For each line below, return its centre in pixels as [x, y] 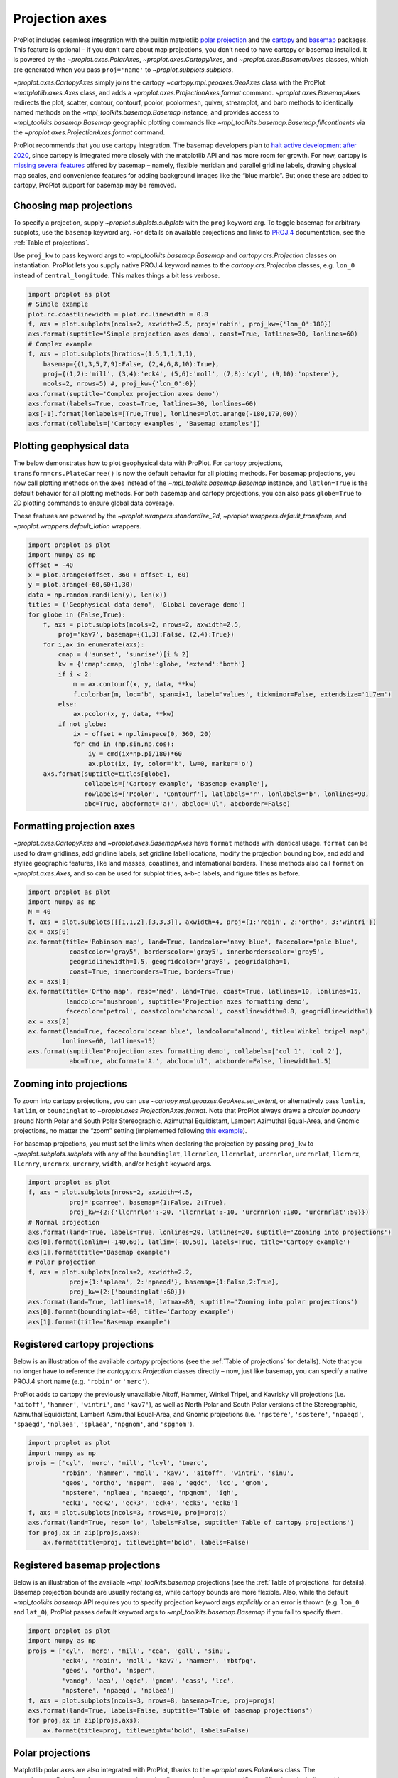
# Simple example [58, 304]
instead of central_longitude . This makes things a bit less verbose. [117, 275]
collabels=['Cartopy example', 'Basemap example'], [176, 784]
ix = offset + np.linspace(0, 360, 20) [142, 734]
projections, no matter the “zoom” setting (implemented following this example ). [130, 1130]
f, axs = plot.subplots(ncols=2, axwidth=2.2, [111, 1272]
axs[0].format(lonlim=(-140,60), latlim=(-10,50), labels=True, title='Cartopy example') [189, 1242]
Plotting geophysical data [71, 446]
